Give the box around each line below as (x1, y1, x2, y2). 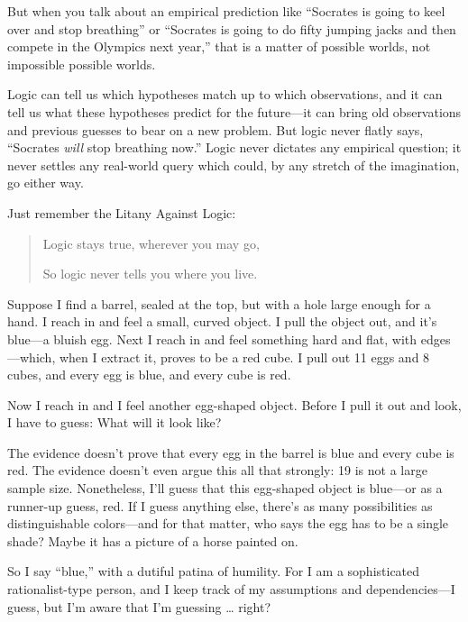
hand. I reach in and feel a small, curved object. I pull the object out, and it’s (7, 312, 437, 331)
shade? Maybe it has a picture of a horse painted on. (7, 531, 298, 550)
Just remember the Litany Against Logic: (7, 203, 236, 222)
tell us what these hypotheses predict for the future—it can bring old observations (7, 102, 462, 121)
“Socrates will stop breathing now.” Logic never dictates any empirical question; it (7, 138, 462, 157)
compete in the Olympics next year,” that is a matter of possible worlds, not (7, 37, 431, 56)
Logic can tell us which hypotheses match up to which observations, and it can (7, 85, 443, 104)
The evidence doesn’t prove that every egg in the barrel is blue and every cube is (7, 443, 454, 462)
